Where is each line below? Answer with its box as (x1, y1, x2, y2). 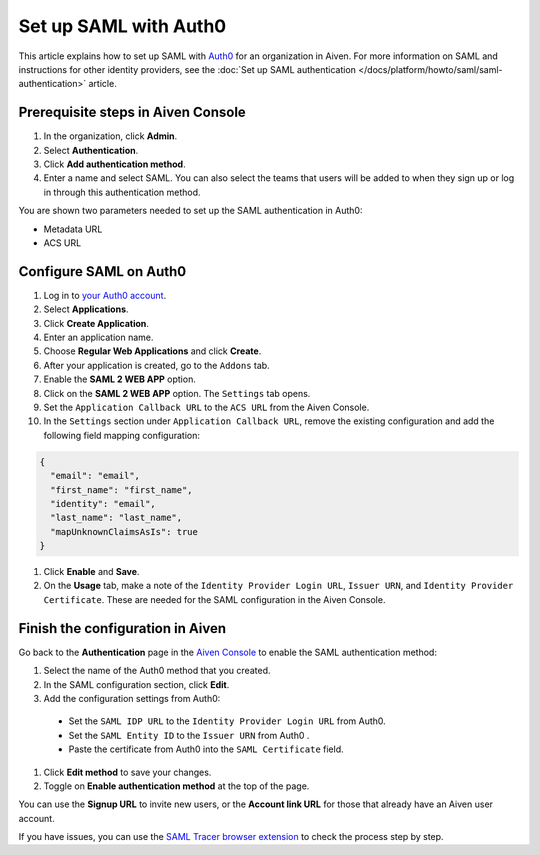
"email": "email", (50, 470, 140, 482)
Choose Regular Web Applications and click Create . (43, 345, 262, 357)
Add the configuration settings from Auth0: (43, 692, 221, 704)
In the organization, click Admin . (43, 130, 178, 142)
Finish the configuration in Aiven (18, 620, 227, 637)
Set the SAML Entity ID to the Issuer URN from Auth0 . (68, 729, 310, 741)
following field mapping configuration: (43, 429, 200, 441)
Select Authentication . (43, 144, 139, 156)
